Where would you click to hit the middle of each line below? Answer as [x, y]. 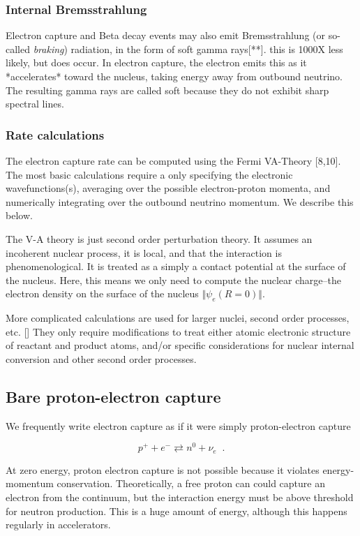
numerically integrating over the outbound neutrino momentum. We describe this [180, 201]
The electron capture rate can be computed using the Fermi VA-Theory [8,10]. [173, 161]
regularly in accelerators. [58, 524]
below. [19, 215]
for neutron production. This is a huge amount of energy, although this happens [177, 511]
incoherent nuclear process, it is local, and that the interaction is [144, 252]
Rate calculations [55, 134]
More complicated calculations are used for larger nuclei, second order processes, [178, 318]
